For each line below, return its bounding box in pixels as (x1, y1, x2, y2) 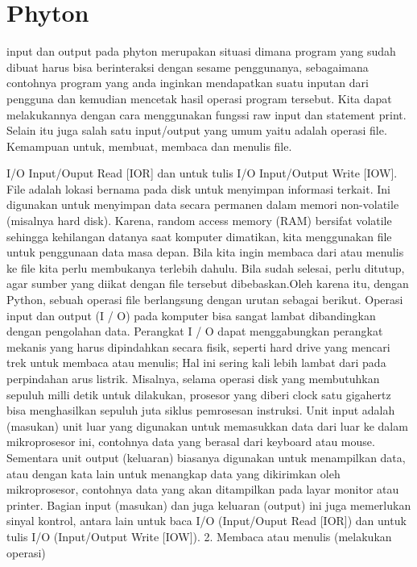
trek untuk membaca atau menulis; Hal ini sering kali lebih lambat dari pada (6, 354, 386, 371)
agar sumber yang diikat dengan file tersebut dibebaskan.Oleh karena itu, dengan (6, 275, 409, 292)
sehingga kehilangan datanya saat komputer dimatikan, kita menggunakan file (6, 227, 392, 244)
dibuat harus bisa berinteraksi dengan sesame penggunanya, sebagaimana (6, 58, 369, 75)
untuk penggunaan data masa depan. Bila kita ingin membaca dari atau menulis (6, 244, 404, 261)
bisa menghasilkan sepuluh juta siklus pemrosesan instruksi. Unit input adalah (6, 402, 395, 419)
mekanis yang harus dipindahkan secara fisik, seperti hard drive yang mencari (6, 338, 390, 355)
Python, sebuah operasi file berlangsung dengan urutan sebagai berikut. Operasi (6, 291, 403, 308)
